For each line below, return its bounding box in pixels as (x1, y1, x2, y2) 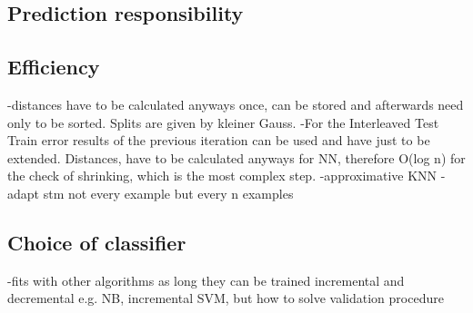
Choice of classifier (7, 228, 186, 256)
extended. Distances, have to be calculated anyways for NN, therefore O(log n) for (7, 148, 466, 167)
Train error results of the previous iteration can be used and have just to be (7, 131, 430, 150)
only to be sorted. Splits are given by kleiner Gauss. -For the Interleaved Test (7, 112, 439, 132)
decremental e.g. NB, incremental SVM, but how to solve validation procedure (7, 289, 444, 308)
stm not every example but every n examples (43, 183, 294, 202)
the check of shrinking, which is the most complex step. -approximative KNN (7, 166, 438, 185)
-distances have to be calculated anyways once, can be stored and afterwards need (7, 94, 464, 113)
